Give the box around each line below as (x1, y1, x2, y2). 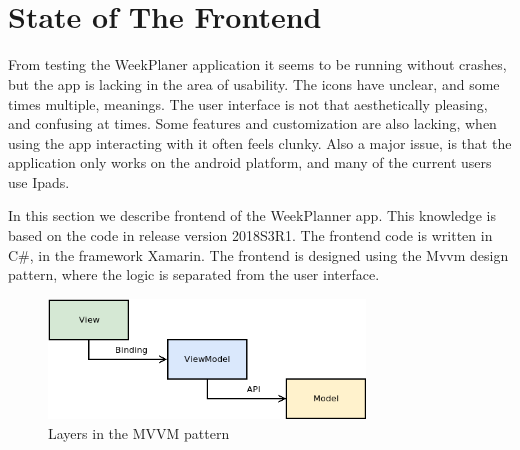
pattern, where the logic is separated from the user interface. (8, 264, 380, 285)
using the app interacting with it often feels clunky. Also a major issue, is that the (8, 132, 512, 153)
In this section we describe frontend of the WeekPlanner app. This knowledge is (8, 205, 496, 226)
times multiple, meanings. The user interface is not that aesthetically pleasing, (8, 93, 488, 114)
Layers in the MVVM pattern (48, 422, 230, 443)
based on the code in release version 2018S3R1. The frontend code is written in (8, 225, 493, 246)
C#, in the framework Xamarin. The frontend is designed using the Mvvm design (8, 244, 509, 265)
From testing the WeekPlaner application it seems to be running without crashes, (8, 54, 507, 75)
